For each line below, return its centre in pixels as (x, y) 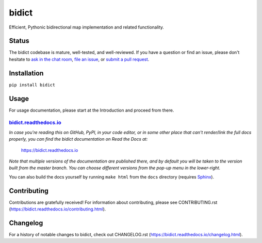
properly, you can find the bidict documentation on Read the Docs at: (78, 139)
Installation (26, 73)
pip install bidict (32, 85)
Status (19, 41)
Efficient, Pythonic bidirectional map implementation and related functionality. (87, 27)
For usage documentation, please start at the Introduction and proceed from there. (91, 110)
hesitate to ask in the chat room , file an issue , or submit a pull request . (79, 59)
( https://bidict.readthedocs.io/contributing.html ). (57, 209)
